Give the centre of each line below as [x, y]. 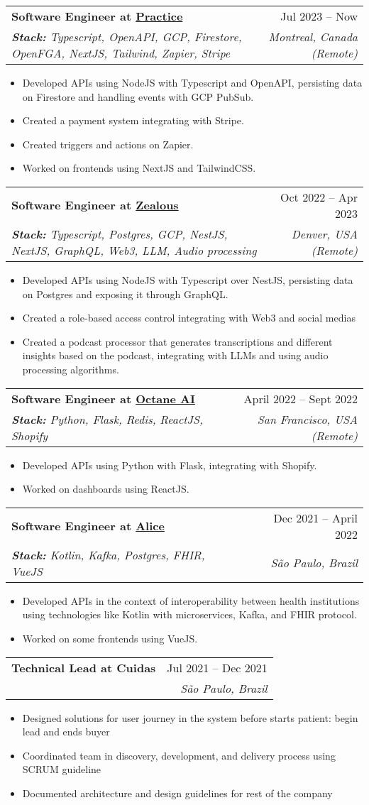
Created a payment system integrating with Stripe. [133, 120]
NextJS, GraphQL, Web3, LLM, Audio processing [134, 250]
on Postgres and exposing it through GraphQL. [125, 294]
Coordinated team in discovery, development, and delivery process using [179, 755]
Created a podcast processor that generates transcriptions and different [177, 341]
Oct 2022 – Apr [319, 197]
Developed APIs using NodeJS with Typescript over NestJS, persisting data [188, 279]
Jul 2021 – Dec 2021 [217, 667]
